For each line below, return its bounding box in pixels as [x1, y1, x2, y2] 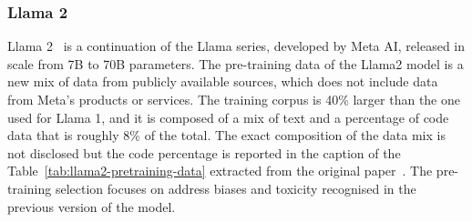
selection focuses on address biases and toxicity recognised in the [55, 178, 416, 197]
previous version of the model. [7, 197, 176, 216]
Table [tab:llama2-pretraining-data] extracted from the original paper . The [7, 161, 433, 180]
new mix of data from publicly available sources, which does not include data [7, 72, 438, 91]
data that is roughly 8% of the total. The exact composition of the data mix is [7, 126, 446, 145]
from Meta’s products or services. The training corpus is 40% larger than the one [7, 90, 460, 108]
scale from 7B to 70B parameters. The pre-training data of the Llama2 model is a [7, 54, 464, 73]
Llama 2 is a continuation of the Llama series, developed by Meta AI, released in [7, 36, 466, 55]
